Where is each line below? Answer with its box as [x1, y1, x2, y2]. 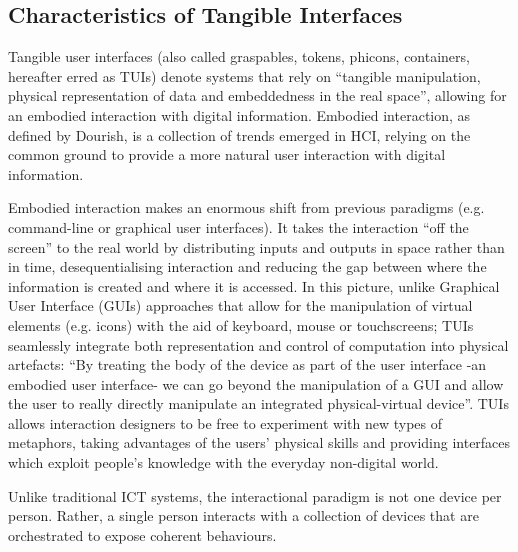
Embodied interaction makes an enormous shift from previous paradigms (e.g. [8, 197, 485, 218]
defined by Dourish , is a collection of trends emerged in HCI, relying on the [8, 124, 471, 145]
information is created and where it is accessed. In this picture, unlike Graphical [8, 275, 500, 296]
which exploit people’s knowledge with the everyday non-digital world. [8, 452, 439, 473]
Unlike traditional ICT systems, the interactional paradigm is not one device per [8, 485, 502, 506]
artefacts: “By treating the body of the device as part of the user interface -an [8, 354, 487, 375]
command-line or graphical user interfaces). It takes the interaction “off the [8, 216, 469, 237]
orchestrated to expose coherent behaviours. [8, 524, 277, 545]
